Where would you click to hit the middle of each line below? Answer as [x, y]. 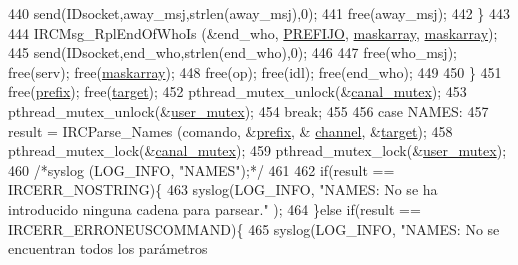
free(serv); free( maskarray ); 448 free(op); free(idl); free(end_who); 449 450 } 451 [255, 71]
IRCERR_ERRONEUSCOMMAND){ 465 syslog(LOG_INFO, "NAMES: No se [254, 228]
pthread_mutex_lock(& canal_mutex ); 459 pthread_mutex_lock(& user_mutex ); [257, 150]
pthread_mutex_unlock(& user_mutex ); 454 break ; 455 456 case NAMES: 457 [248, 110]
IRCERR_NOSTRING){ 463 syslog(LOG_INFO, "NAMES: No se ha [223, 189]
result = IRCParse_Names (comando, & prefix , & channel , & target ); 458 [230, 130]
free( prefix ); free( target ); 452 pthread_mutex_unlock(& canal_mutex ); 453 [237, 91]
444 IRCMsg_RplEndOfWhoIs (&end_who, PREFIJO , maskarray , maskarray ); [253, 32]
